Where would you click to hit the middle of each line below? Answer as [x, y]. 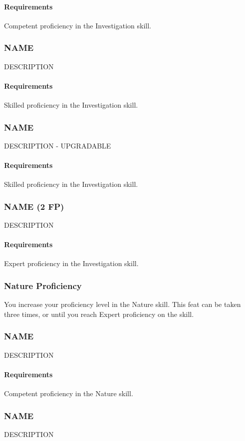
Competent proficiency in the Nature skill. [69, 393]
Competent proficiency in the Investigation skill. [78, 25]
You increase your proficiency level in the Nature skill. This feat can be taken [122, 304]
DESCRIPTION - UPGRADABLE [58, 145]
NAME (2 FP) [34, 206]
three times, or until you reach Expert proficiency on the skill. [99, 314]
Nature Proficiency [43, 285]
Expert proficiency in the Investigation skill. [71, 263]
